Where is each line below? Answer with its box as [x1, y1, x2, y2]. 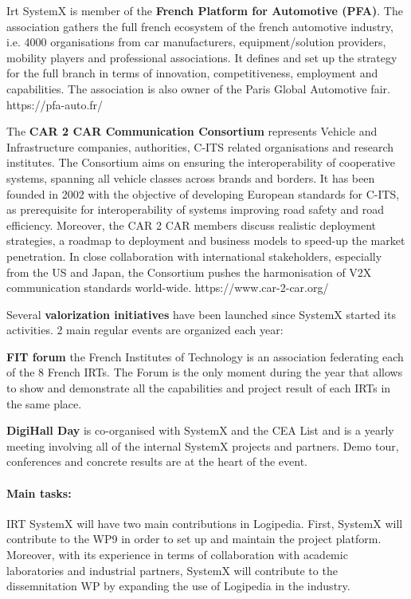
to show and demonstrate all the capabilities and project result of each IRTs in [6, 380, 391, 396]
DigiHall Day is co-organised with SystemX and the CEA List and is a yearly [6, 422, 394, 439]
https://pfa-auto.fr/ [6, 96, 104, 112]
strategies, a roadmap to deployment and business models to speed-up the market [6, 232, 405, 249]
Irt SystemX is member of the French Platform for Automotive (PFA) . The [6, 2, 403, 18]
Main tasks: [6, 484, 72, 501]
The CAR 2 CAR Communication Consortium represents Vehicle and [6, 123, 378, 140]
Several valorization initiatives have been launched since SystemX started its [6, 305, 396, 322]
